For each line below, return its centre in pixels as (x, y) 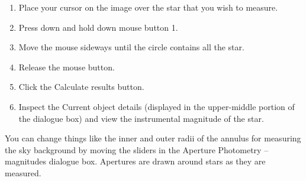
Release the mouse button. (67, 67)
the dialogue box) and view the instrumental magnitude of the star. (141, 118)
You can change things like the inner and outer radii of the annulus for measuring (153, 138)
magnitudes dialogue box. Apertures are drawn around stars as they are (135, 161)
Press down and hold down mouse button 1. (98, 27)
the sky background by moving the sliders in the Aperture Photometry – (137, 149)
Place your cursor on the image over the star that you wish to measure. (148, 7)
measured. (23, 172)
